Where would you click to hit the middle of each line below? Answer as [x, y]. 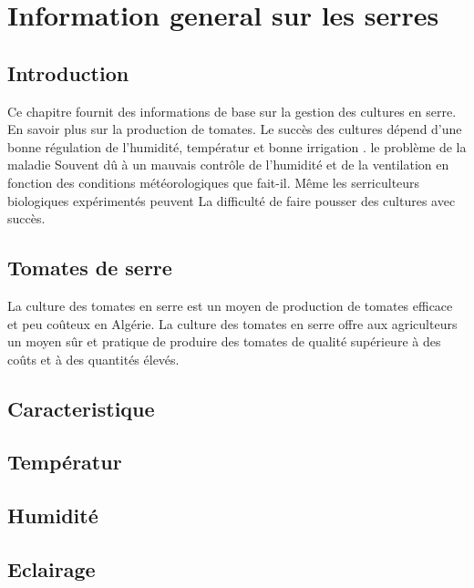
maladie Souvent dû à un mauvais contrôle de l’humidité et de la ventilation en [228, 165]
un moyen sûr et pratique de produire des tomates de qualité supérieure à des [224, 341]
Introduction [68, 72]
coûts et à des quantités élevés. [93, 359]
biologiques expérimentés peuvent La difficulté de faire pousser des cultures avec [232, 200]
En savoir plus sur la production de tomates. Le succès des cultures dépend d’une [235, 129]
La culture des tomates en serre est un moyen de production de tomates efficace [230, 305]
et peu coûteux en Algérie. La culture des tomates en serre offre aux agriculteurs [232, 323]
